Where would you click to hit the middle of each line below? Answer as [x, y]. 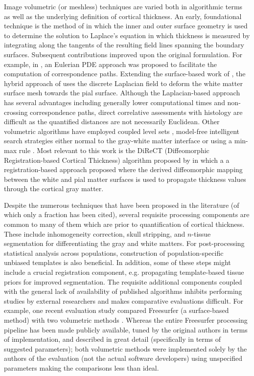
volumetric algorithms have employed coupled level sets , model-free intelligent [122, 131]
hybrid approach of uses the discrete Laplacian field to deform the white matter [123, 83]
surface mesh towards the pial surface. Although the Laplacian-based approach [122, 93]
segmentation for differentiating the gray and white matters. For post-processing [124, 243]
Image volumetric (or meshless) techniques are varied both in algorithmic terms [123, 6]
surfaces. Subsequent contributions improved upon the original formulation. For [123, 54]
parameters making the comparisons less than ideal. [81, 367]
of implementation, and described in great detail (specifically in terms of [112, 339]
